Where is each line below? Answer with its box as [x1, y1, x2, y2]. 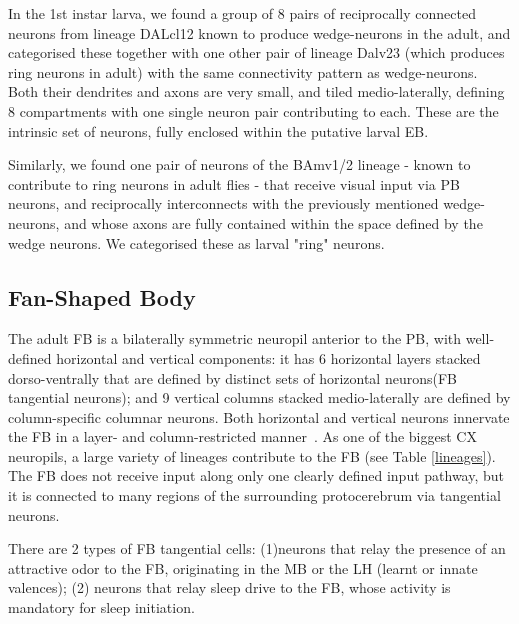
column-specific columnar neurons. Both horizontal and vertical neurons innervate [8, 406, 510, 427]
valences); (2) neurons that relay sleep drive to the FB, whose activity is [8, 577, 451, 598]
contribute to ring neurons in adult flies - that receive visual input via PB [8, 173, 460, 194]
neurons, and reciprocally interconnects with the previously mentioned [8, 193, 439, 214]
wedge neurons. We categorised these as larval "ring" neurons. [8, 232, 385, 253]
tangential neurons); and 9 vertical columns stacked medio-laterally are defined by [8, 387, 511, 408]
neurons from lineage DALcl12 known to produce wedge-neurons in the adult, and [8, 22, 511, 43]
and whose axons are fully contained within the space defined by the [64, 212, 483, 233]
